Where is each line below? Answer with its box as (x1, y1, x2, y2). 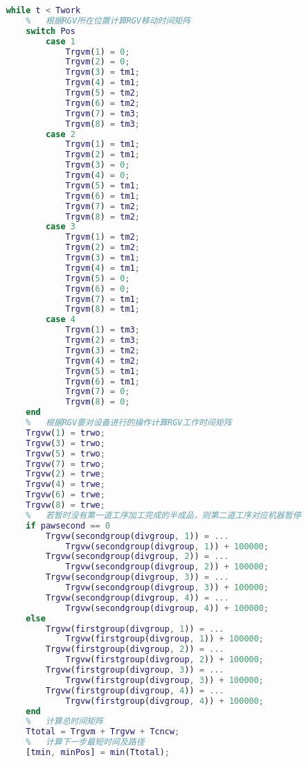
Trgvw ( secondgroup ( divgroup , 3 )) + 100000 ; (65, 583, 269, 592)
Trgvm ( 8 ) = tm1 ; (65, 304, 141, 314)
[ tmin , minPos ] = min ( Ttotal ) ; (26, 747, 170, 757)
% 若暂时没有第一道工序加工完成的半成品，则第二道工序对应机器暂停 (26, 510, 301, 520)
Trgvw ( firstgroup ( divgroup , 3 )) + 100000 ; (65, 675, 264, 685)
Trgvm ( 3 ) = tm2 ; (65, 345, 141, 355)
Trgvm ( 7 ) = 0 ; (65, 387, 130, 397)
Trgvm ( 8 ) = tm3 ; (65, 118, 141, 129)
